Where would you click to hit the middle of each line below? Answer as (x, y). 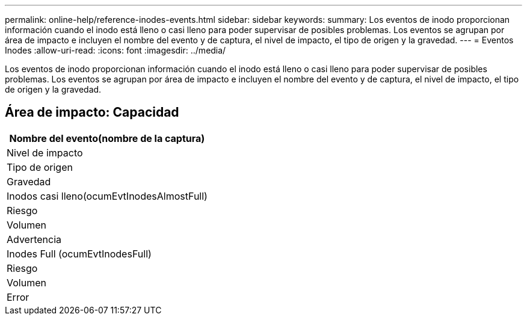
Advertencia (34, 239)
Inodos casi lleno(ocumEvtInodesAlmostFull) (107, 196)
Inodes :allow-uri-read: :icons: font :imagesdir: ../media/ (116, 50)
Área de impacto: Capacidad (92, 112)
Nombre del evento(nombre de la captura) (107, 138)
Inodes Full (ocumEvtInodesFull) (79, 254)
